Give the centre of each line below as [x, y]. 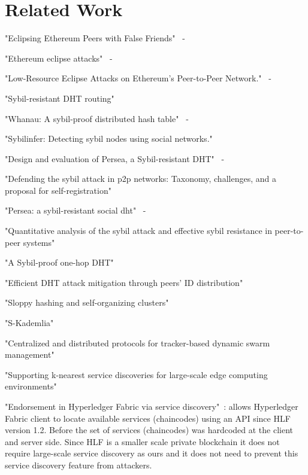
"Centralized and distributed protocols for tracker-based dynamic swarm [138, 342]
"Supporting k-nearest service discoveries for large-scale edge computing [136, 374]
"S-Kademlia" [29, 323]
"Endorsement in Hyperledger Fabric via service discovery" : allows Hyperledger [152, 406]
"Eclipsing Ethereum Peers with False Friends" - [95, 38]
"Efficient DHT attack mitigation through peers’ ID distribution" [124, 282]
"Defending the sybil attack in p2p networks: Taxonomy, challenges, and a [141, 179]
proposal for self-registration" [58, 190]
